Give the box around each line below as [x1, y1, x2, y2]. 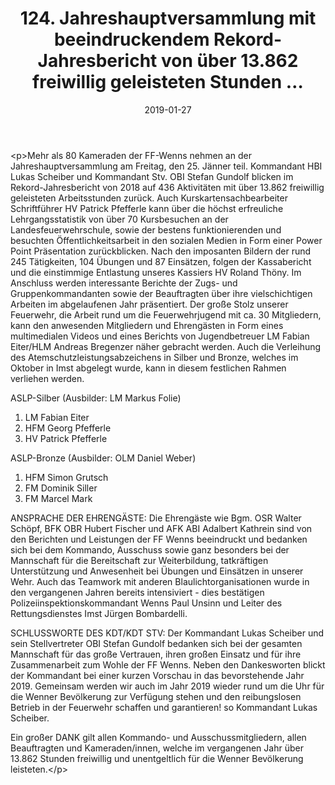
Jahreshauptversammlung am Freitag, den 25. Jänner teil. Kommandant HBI [10, 160, 323, 172]
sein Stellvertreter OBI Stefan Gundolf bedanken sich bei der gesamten [10, 637, 303, 649]
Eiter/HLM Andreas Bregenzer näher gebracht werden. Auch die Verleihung [10, 340, 322, 352]
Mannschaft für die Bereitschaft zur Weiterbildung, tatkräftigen [10, 554, 269, 566]
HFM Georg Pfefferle [24, 422, 112, 434]
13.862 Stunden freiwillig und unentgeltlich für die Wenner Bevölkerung [10, 752, 304, 764]
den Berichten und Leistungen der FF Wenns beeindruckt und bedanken [10, 533, 308, 545]
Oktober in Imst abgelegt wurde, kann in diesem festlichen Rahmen [10, 362, 287, 374]
